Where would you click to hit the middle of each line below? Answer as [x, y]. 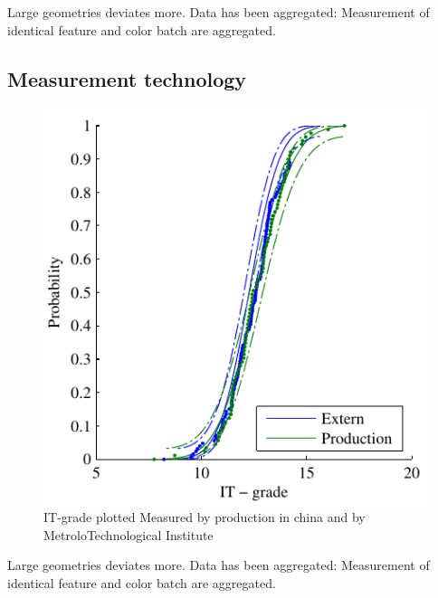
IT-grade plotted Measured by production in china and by [205, 517]
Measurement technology [127, 78]
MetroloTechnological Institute [129, 534]
